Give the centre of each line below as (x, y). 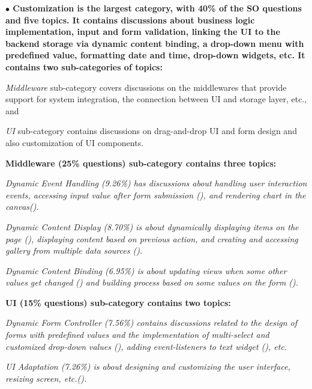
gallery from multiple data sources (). (74, 250)
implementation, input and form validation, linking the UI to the (143, 32)
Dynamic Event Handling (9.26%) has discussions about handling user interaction (156, 183)
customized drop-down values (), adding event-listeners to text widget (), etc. (146, 346)
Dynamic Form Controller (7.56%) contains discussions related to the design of (151, 323)
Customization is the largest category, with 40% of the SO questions (157, 8)
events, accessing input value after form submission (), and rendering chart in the (156, 194)
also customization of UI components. (75, 142)
